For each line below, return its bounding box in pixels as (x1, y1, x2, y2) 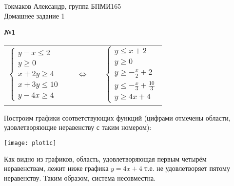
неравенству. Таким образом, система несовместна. (4, 172, 156, 183)
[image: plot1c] (4, 139, 57, 146)
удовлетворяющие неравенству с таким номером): (4, 122, 152, 132)
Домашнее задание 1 (4, 10, 65, 21)
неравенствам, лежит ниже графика (4, 163, 109, 173)
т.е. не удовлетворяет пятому (144, 163, 230, 173)
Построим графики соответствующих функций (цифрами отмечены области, (4, 112, 231, 123)
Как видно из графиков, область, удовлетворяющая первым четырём (4, 153, 207, 164)
